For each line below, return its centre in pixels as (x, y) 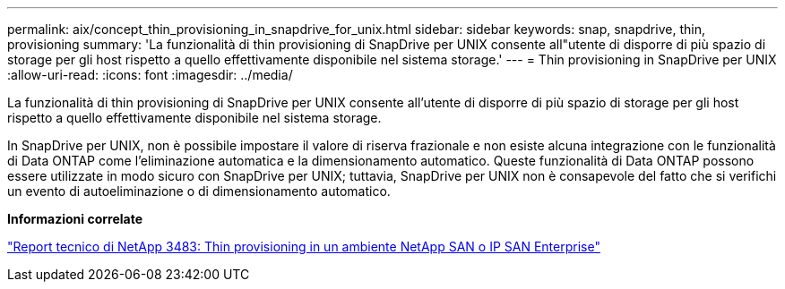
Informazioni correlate (75, 219)
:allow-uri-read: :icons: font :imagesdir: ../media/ (150, 75)
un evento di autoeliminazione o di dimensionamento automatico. (199, 191)
